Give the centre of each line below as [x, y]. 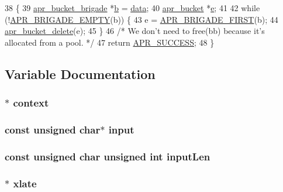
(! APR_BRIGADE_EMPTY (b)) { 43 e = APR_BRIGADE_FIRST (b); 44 [141, 19]
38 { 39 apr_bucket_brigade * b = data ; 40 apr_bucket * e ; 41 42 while [132, 8]
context [31, 103]
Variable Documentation [80, 73]
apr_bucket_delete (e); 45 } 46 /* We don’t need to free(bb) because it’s [135, 31]
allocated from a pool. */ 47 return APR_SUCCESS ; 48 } [110, 42]
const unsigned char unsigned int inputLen [108, 156]
